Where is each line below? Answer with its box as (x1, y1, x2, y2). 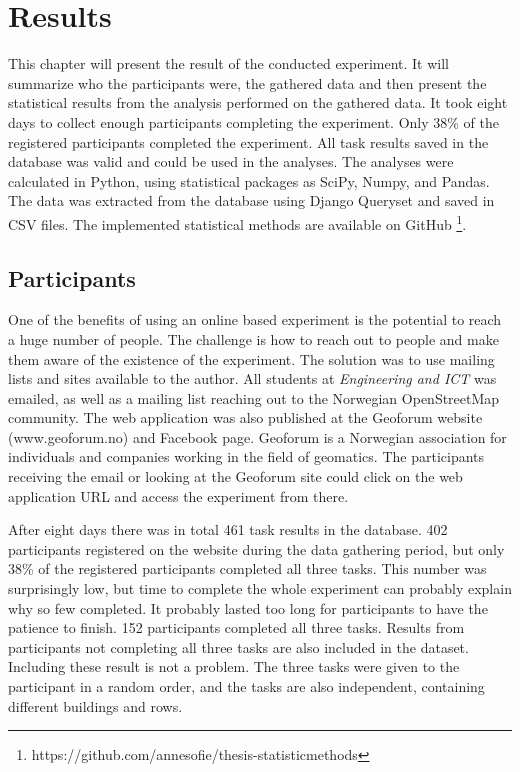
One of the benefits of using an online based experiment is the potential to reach (8, 309, 502, 330)
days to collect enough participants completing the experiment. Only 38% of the (8, 111, 500, 132)
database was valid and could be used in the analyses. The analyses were (8, 151, 454, 172)
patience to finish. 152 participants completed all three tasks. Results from (8, 617, 465, 638)
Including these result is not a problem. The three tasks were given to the (8, 656, 460, 677)
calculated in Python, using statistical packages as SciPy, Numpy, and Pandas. (8, 170, 490, 191)
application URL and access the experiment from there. (8, 485, 349, 506)
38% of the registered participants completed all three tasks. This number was (8, 558, 487, 579)
